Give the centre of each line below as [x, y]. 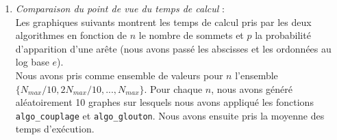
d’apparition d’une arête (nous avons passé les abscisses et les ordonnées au [173, 48]
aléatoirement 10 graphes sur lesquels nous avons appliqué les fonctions [164, 102]
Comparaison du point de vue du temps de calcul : [120, 8]
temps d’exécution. [55, 129]
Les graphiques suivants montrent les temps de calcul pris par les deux [163, 22]
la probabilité [283, 35]
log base [32, 62]
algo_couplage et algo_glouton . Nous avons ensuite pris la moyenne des [170, 115]
